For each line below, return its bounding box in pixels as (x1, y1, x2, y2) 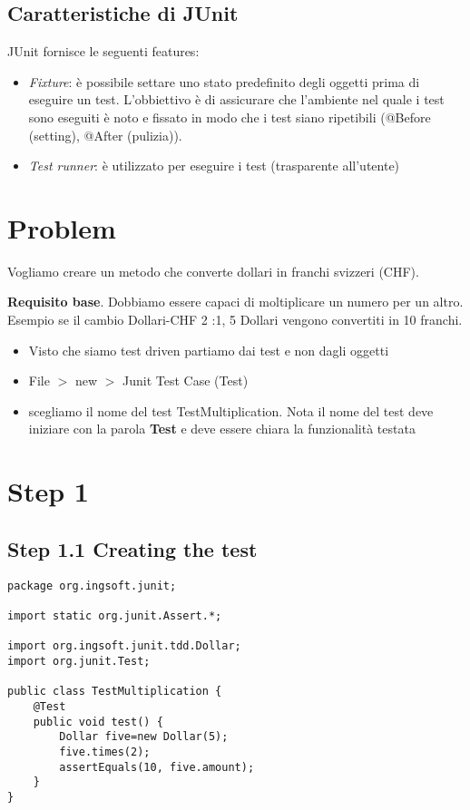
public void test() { (33, 715, 163, 728)
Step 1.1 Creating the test (7, 534, 258, 562)
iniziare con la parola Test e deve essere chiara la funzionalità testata (28, 419, 416, 438)
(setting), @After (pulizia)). (28, 125, 182, 144)
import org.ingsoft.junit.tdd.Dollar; (7, 639, 241, 653)
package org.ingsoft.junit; (7, 579, 177, 592)
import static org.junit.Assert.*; (7, 609, 222, 622)
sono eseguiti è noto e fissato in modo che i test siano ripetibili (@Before (28, 107, 431, 126)
